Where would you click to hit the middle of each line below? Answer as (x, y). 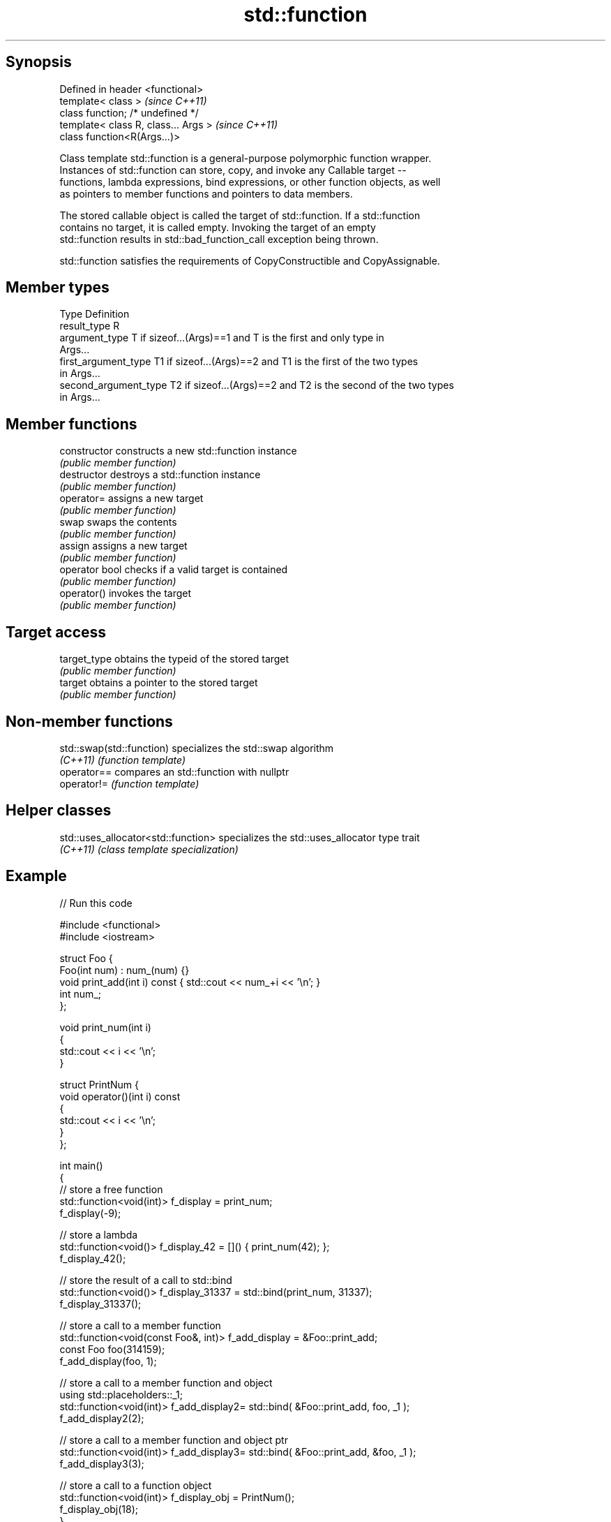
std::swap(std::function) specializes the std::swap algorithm (197, 748)
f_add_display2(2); (102, 1418)
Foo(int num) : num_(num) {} (125, 970)
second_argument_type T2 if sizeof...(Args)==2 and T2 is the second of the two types (257, 385)
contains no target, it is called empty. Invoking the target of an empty (218, 227)
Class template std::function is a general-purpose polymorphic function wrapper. (246, 158)
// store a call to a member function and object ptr (174, 1440)
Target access (56, 632)
